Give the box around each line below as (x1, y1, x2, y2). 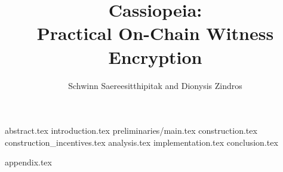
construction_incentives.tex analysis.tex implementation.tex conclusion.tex (5, 136, 278, 148)
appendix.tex (5, 156, 52, 168)
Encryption (108, 44, 202, 69)
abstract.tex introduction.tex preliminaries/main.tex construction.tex (5, 124, 257, 137)
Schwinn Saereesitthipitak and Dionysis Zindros (68, 79, 242, 91)
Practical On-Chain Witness (36, 21, 274, 45)
